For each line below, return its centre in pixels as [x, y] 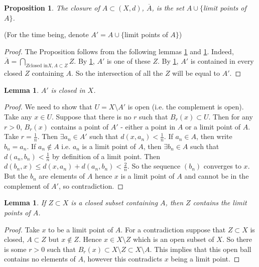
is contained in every [222, 61]
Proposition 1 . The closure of [52, 8]
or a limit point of [213, 126]
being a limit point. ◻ [205, 259]
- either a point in [148, 126]
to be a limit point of [81, 229]
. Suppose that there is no [91, 116]
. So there [237, 239]
